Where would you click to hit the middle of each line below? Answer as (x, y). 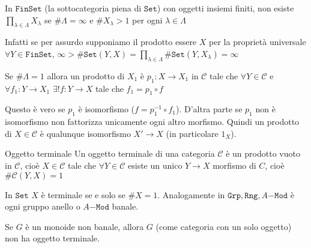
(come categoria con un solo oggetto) (224, 226)
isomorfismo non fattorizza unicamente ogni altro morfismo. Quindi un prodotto (152, 122)
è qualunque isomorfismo (85, 133)
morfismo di (234, 165)
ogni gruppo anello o (43, 206)
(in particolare (192, 133)
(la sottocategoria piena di (93, 8)
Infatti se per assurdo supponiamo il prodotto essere (101, 42)
